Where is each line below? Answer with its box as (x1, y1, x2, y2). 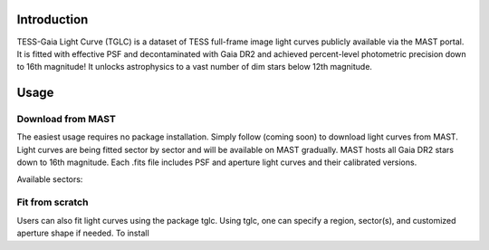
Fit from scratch (16, 196, 89, 208)
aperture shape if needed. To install (16, 227, 149, 239)
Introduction (16, 12, 89, 27)
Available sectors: (16, 173, 83, 185)
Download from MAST (16, 113, 117, 126)
